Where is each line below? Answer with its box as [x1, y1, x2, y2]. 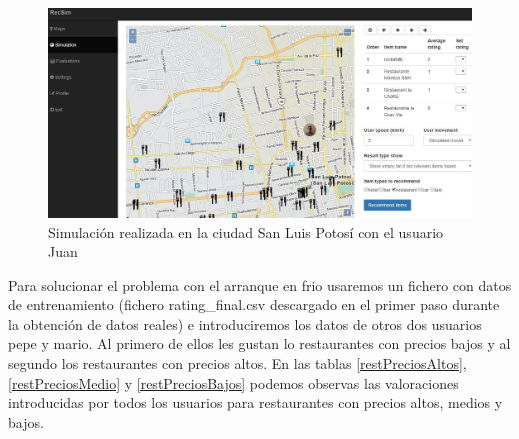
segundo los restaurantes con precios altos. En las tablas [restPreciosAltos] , [8, 353, 467, 374]
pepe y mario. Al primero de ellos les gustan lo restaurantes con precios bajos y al [8, 333, 511, 354]
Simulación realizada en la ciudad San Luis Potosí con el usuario [48, 221, 444, 242]
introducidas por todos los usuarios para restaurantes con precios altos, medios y [8, 392, 503, 413]
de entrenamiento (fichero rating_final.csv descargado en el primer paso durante [8, 294, 500, 315]
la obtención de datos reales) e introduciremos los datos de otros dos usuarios [8, 313, 482, 334]
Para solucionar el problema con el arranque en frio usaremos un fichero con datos [8, 274, 512, 295]
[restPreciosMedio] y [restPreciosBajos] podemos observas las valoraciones [8, 372, 459, 393]
